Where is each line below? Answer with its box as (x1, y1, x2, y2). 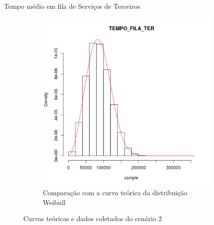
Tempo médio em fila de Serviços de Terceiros (4, 1, 141, 11)
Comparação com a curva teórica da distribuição (43, 187, 187, 198)
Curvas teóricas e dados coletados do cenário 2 (23, 213, 162, 224)
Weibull (43, 197, 66, 207)
